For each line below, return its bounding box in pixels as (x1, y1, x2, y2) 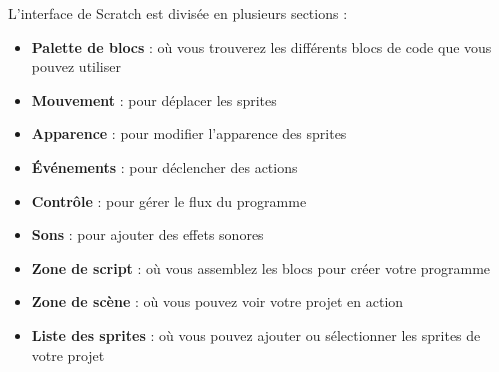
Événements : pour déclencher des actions (31, 156, 298, 177)
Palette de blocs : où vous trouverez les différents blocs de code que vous (31, 36, 492, 57)
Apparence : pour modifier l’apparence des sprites (31, 123, 347, 144)
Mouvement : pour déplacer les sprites (31, 89, 277, 110)
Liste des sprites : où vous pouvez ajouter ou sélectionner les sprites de (31, 324, 481, 345)
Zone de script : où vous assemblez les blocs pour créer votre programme (31, 257, 491, 278)
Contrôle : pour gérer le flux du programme (31, 190, 307, 211)
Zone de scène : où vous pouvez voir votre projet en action (31, 291, 404, 312)
